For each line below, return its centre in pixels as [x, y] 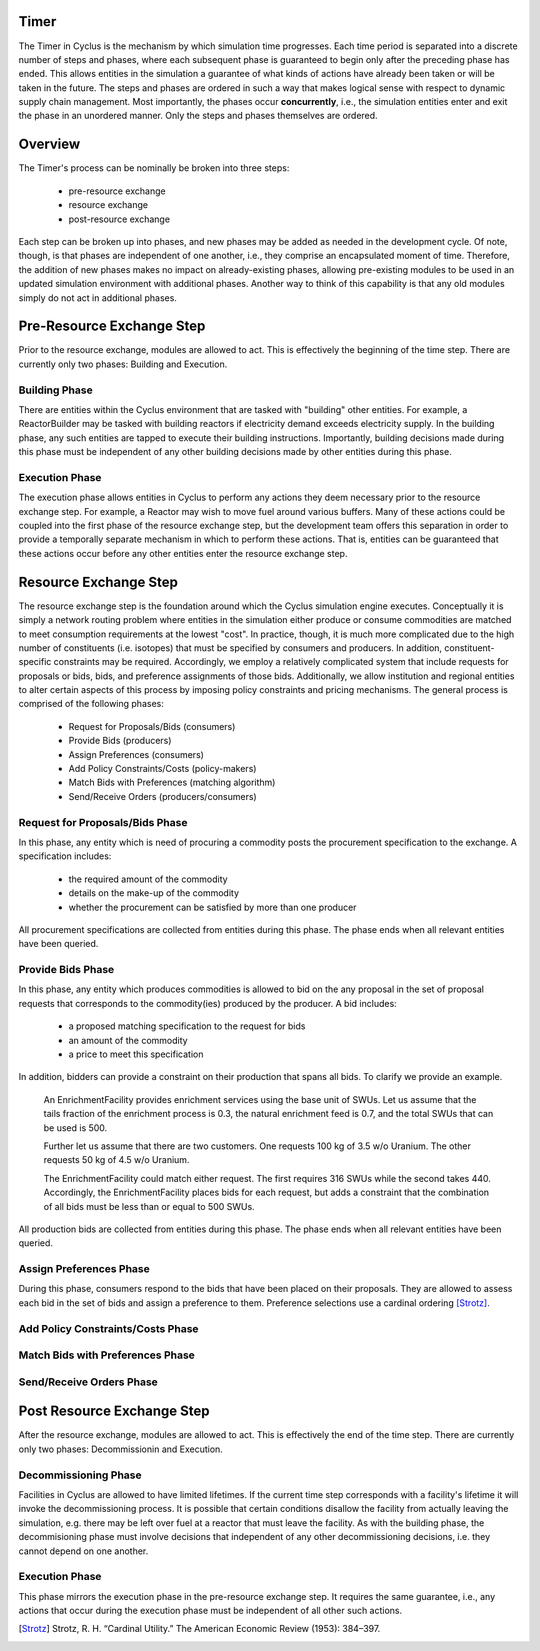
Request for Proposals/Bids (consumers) [152, 726]
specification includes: [65, 856]
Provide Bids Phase [66, 970]
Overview [49, 144]
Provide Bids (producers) [120, 741]
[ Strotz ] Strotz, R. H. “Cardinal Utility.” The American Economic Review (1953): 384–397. [199, 1629]
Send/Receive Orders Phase [88, 1382]
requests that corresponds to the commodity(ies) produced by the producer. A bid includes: [207, 1003]
